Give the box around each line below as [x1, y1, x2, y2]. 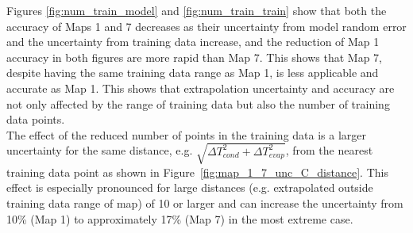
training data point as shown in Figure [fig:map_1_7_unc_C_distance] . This [6, 163, 388, 180]
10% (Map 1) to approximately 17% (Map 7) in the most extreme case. [6, 210, 353, 227]
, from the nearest [285, 142, 373, 159]
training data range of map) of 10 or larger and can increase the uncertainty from [6, 195, 403, 212]
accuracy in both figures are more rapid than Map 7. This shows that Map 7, [6, 48, 383, 65]
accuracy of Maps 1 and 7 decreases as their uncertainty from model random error [6, 17, 407, 34]
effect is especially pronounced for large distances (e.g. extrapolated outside [6, 179, 373, 196]
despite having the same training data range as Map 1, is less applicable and [6, 64, 379, 81]
